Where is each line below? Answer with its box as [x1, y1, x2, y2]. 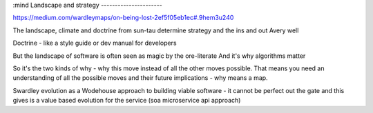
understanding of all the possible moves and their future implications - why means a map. [12, 74, 269, 82]
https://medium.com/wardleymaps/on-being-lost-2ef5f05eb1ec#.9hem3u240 [12, 14, 234, 22]
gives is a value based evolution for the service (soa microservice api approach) [12, 96, 241, 105]
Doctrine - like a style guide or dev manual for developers [12, 39, 177, 48]
